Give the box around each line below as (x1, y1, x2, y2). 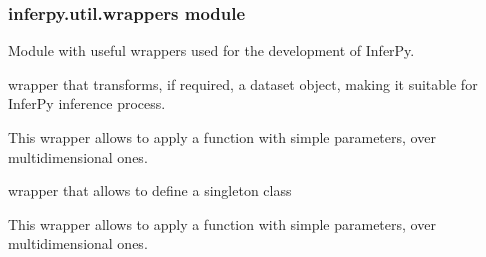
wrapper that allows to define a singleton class (8, 180, 292, 201)
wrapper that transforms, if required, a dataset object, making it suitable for (8, 73, 478, 94)
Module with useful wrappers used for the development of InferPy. (8, 40, 415, 61)
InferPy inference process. (8, 93, 166, 114)
